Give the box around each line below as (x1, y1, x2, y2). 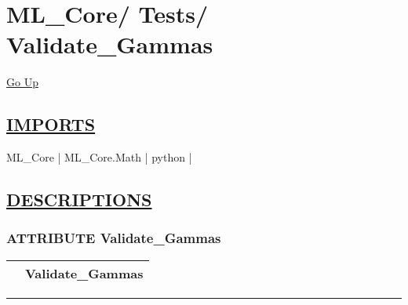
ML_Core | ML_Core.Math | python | (6, 149, 192, 165)
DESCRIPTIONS (6, 187, 152, 212)
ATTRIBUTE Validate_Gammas (6, 228, 221, 248)
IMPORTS (6, 112, 96, 136)
